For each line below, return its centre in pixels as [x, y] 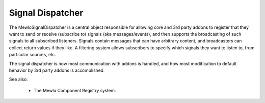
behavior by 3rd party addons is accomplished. [57, 70]
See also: [18, 79]
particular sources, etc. [33, 55]
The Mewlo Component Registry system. [75, 90]
